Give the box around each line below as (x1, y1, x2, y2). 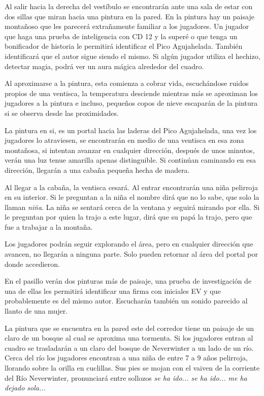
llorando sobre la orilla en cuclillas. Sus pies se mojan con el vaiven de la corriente (5, 362, 260, 373)
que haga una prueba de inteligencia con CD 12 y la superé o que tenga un (5, 31, 238, 41)
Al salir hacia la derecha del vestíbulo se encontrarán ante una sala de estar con (5, 1, 253, 11)
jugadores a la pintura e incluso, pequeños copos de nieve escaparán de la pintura (5, 98, 258, 108)
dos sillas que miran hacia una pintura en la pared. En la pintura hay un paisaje (5, 11, 254, 21)
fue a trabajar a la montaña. (5, 221, 93, 232)
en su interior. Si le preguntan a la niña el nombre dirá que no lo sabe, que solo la (5, 192, 259, 202)
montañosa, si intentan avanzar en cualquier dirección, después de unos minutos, (5, 144, 255, 155)
